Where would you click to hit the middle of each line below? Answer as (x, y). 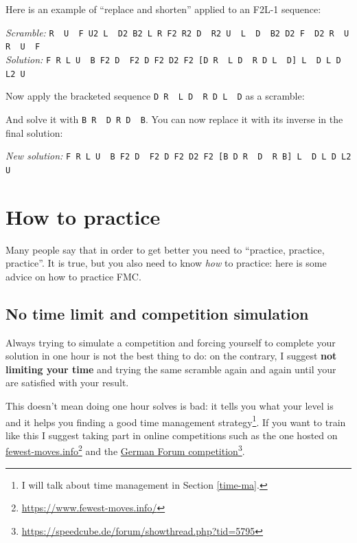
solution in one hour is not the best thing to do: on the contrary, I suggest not (171, 356)
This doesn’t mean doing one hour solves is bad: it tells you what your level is (170, 405)
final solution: (34, 132)
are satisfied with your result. (67, 383)
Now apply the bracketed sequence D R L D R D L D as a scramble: (155, 96)
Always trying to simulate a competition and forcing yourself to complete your (171, 342)
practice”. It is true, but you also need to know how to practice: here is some (166, 263)
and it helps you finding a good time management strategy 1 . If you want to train (176, 421)
